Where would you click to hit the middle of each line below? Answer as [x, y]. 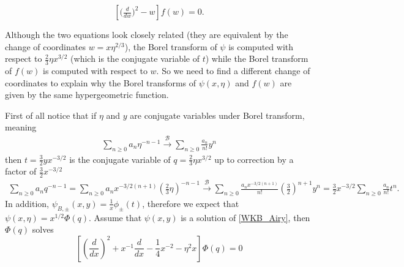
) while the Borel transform [257, 58]
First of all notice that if [51, 115]
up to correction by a [254, 159]
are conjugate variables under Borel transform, [217, 115]
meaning [21, 127]
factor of [21, 171]
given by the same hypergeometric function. [87, 95]
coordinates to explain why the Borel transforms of [101, 82]
